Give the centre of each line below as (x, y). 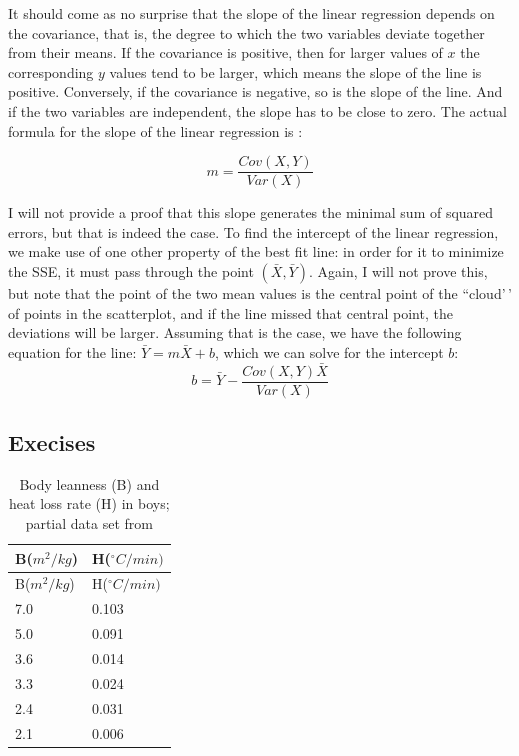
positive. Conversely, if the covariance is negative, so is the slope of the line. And (255, 91)
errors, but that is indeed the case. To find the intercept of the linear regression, (253, 231)
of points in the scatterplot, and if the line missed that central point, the (230, 312)
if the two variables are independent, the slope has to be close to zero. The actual (257, 110)
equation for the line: (72, 351)
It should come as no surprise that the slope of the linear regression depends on (251, 13)
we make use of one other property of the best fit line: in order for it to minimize (256, 251)
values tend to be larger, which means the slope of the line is (295, 71)
